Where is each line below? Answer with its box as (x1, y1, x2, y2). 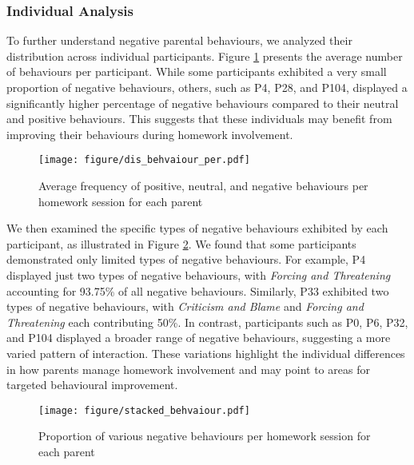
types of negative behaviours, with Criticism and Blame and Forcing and (6, 298, 364, 315)
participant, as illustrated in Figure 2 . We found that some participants (6, 235, 356, 252)
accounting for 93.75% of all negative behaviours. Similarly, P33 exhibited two (6, 282, 389, 299)
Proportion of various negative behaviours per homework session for (38, 427, 371, 444)
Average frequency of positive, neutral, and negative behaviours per (38, 177, 368, 194)
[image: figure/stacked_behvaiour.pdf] (38, 404, 250, 416)
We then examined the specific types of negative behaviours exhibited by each (6, 220, 388, 236)
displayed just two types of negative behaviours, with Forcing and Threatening (6, 267, 391, 283)
